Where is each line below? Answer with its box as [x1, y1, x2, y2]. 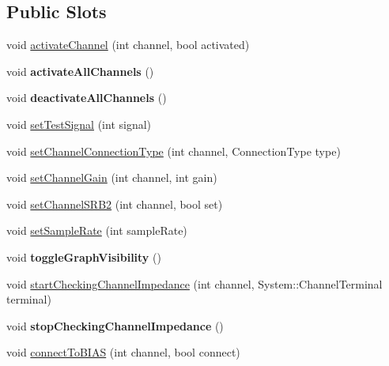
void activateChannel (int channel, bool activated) [6, 36, 250, 53]
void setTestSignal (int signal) [6, 115, 152, 132]
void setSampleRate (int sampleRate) [6, 222, 187, 239]
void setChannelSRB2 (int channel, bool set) [6, 195, 223, 212]
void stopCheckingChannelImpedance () [6, 317, 224, 334]
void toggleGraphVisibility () [6, 248, 161, 265]
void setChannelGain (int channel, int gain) [6, 169, 217, 186]
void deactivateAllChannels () [6, 89, 167, 106]
